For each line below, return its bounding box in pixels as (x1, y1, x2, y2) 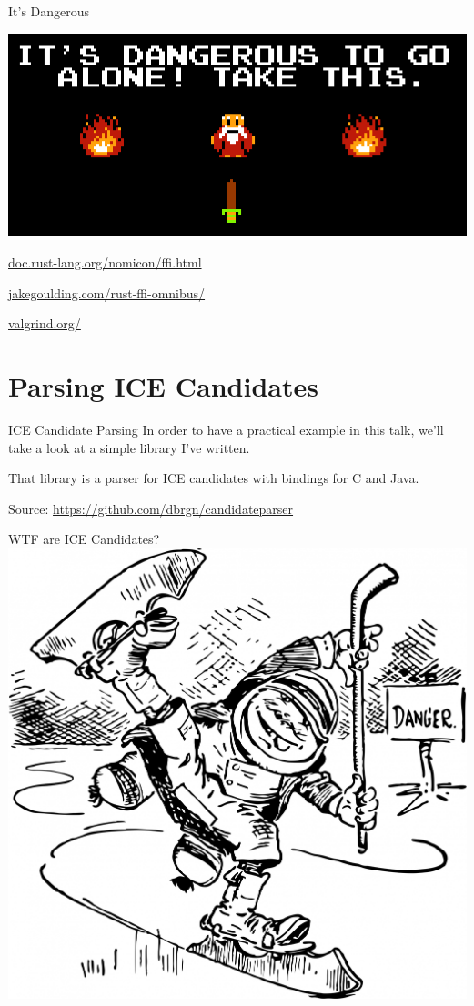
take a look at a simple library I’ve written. (8, 438, 250, 457)
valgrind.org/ (8, 314, 81, 333)
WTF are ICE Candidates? (8, 529, 160, 548)
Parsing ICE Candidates (8, 367, 318, 404)
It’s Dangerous (8, 2, 90, 20)
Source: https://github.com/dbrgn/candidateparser (8, 498, 294, 518)
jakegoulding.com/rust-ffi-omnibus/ (8, 283, 206, 302)
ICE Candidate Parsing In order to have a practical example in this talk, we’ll (8, 419, 444, 438)
